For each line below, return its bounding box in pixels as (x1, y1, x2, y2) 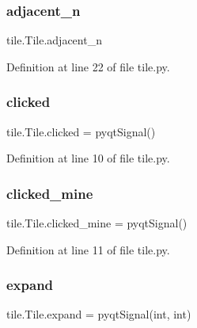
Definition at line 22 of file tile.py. (6, 58, 170, 74)
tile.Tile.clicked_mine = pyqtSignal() (6, 215, 188, 231)
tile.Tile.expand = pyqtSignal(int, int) (6, 306, 191, 322)
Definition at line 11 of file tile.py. (6, 241, 170, 257)
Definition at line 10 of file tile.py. (6, 150, 170, 166)
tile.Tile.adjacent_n (6, 32, 102, 48)
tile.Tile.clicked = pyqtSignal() (6, 123, 156, 139)
